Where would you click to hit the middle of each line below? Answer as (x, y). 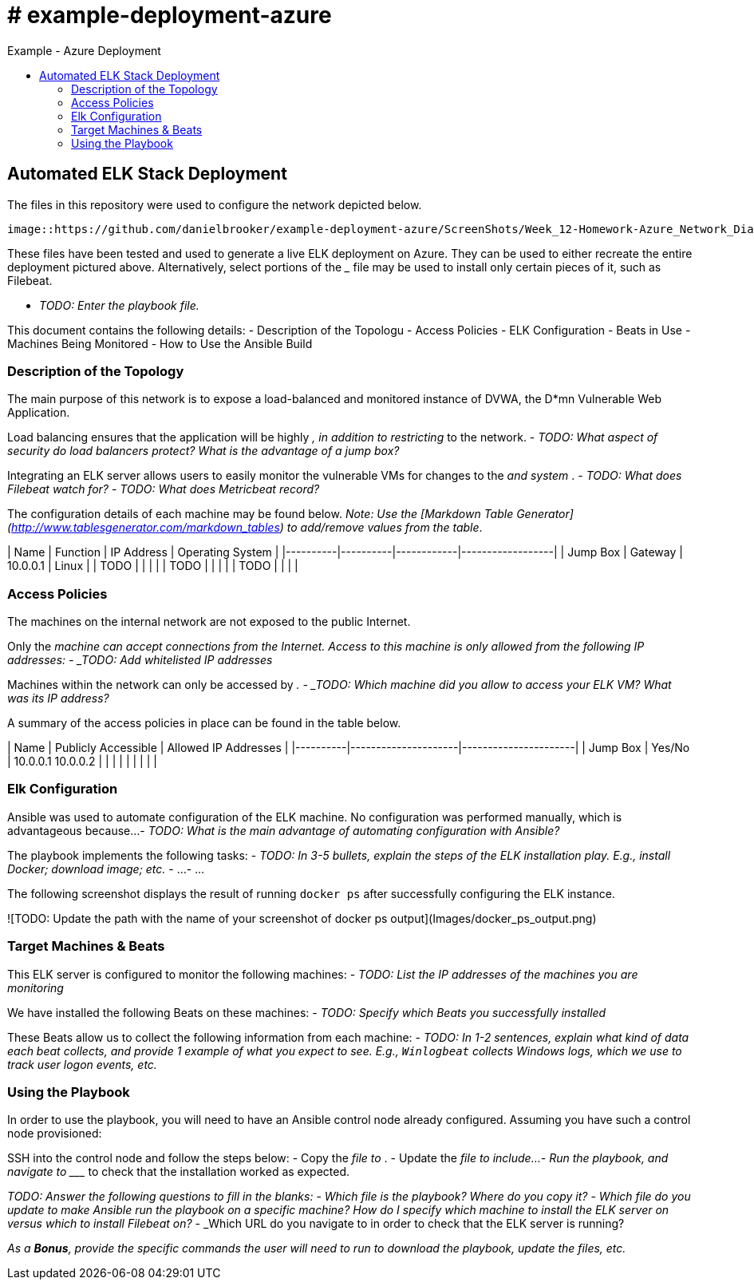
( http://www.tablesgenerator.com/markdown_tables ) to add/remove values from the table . (245, 528)
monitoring (36, 987)
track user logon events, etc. (82, 1064)
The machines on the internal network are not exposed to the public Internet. (209, 622)
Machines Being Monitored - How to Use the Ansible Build (160, 343)
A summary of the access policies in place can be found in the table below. (204, 723)
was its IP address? (58, 698)
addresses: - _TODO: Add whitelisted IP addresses (140, 660)
